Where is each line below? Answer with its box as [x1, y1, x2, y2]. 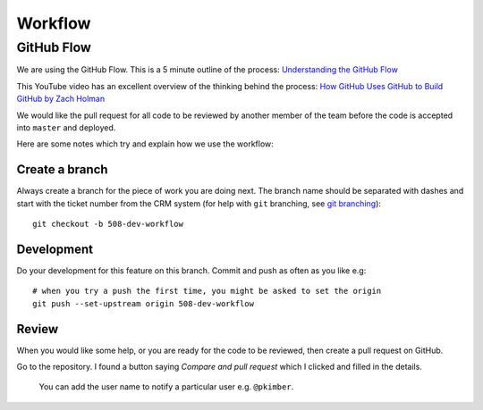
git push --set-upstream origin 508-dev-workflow [32, 298, 255, 308]
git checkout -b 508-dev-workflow [32, 219, 183, 230]
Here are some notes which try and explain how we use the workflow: [16, 138, 275, 149]
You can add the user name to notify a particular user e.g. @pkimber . [38, 381, 294, 392]
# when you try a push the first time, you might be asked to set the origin [32, 286, 382, 297]
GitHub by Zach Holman [16, 94, 106, 105]
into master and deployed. [16, 121, 116, 133]
